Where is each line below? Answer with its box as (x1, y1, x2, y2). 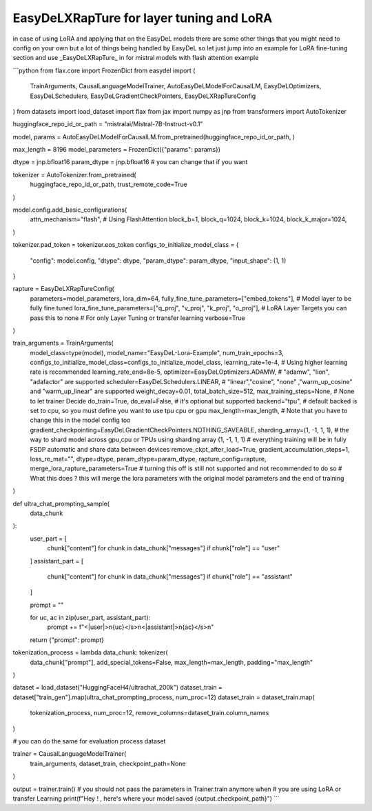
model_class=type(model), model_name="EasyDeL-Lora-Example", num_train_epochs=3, (30, 348, 284, 357)
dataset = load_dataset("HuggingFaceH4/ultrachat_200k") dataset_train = (12, 683, 223, 692)
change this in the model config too (30, 416, 131, 424)
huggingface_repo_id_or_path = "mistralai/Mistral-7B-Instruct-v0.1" (12, 120, 203, 128)
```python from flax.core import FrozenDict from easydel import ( (12, 66, 196, 74)
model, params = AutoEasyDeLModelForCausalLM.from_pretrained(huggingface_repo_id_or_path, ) (12, 132, 296, 141)
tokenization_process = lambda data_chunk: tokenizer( (12, 648, 168, 657)
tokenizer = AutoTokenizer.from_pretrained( (12, 170, 137, 179)
